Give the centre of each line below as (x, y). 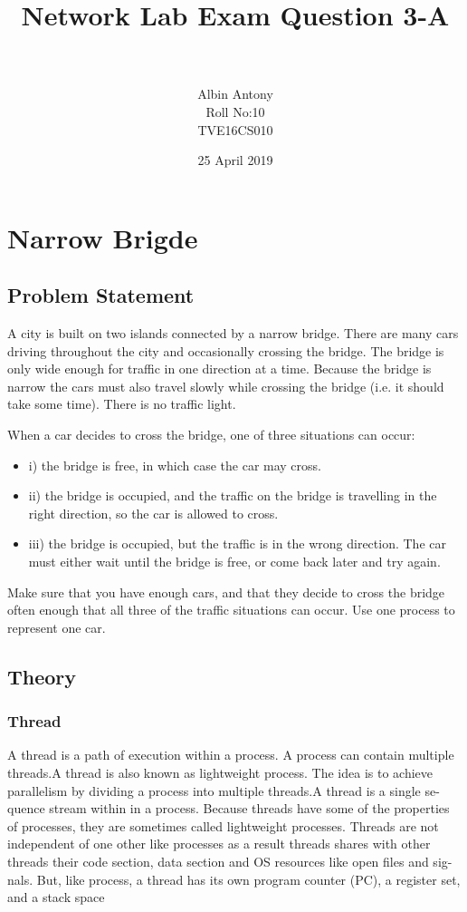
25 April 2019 (235, 160)
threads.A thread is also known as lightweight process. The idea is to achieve (220, 772)
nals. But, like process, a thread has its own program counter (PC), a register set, (234, 879)
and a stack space (56, 897)
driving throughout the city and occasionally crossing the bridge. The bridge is (226, 350)
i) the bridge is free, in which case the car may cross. (175, 465)
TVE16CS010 (235, 129)
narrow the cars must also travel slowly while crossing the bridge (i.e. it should (226, 386)
